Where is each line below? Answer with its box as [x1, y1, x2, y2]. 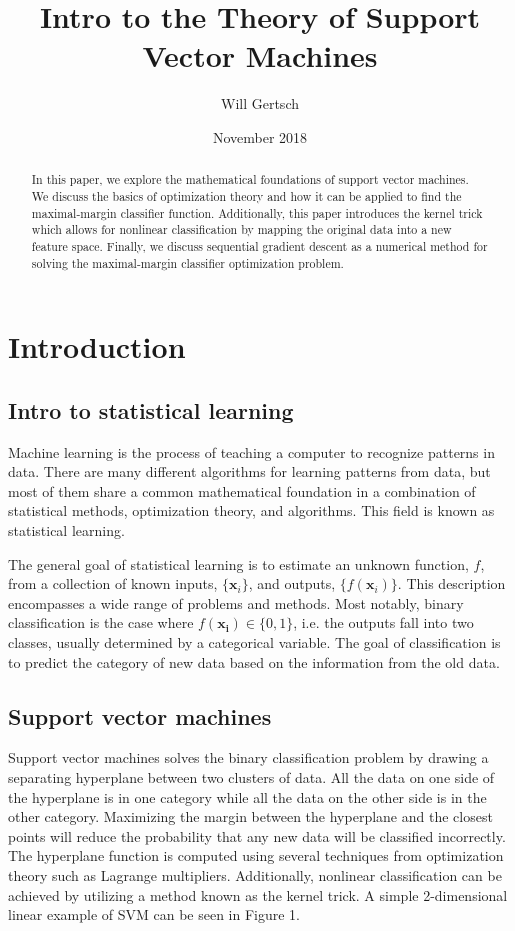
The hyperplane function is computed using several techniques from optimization [8, 845, 504, 866]
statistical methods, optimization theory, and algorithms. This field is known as [8, 500, 495, 521]
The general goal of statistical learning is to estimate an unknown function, [8, 553, 469, 574]
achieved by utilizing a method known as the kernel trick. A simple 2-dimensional [8, 884, 508, 905]
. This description [397, 573, 506, 594]
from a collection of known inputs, [8, 573, 218, 594]
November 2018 [212, 126, 308, 147]
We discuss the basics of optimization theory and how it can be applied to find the [31, 187, 462, 204]
